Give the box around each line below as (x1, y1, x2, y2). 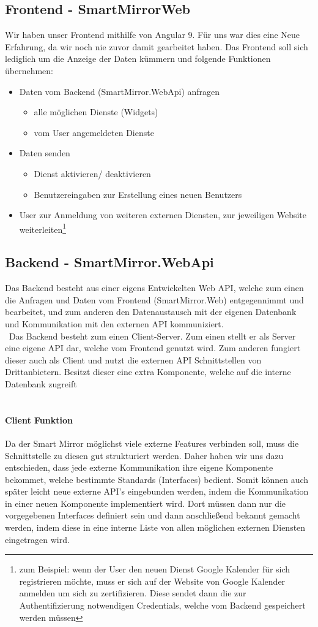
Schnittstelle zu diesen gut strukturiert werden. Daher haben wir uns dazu (5, 449, 284, 462)
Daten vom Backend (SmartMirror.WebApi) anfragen (19, 85, 220, 97)
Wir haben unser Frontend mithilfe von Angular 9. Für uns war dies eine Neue (5, 28, 300, 41)
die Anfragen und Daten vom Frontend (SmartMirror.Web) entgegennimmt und (5, 293, 304, 306)
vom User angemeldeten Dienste (34, 126, 154, 139)
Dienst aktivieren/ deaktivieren (34, 167, 151, 180)
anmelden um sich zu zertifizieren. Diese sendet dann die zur (19, 587, 246, 599)
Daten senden (19, 146, 70, 159)
